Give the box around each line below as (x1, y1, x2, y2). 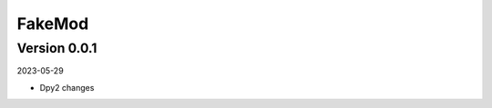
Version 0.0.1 (16, 40, 97, 56)
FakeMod (16, 14, 89, 34)
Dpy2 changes (39, 82, 95, 93)
